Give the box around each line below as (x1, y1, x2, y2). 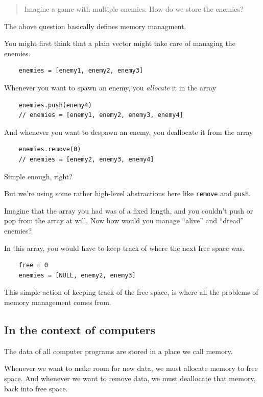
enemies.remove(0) (18, 146, 81, 153)
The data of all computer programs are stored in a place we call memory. (4, 345, 233, 356)
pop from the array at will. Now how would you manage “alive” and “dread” (4, 215, 244, 226)
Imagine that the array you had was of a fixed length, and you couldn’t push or (4, 205, 253, 216)
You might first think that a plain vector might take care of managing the (4, 38, 235, 49)
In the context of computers (4, 321, 155, 337)
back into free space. (4, 383, 68, 393)
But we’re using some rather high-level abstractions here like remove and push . (4, 188, 251, 199)
